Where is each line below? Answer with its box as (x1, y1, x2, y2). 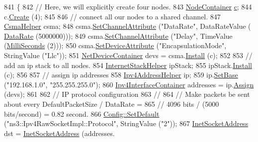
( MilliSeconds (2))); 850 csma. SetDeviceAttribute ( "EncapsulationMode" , (4, 40, 227, 51)
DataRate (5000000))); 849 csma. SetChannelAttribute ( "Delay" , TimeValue (4, 30, 233, 41)
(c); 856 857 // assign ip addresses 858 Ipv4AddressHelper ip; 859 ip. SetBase (4, 70, 238, 80)
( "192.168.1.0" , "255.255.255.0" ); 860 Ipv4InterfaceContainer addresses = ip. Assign (4, 79, 254, 89)
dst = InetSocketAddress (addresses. (4, 128, 115, 138)
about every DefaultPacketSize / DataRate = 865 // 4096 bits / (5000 (4, 98, 219, 109)
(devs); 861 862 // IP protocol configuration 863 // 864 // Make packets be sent (4, 89, 250, 99)
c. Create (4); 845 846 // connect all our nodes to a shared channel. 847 (4, 11, 221, 21)
